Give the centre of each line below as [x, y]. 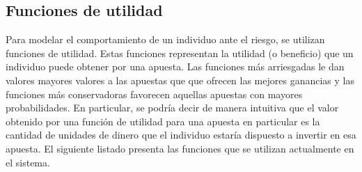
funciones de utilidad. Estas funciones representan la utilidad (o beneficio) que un [180, 53]
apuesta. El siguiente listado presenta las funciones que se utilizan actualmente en [180, 148]
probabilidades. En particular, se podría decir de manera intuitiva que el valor [172, 108]
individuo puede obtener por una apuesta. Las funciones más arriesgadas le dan [175, 67]
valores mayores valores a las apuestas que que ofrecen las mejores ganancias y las [180, 80]
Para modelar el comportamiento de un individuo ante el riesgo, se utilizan [165, 39]
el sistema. [28, 162]
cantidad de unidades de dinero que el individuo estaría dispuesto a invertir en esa [181, 135]
